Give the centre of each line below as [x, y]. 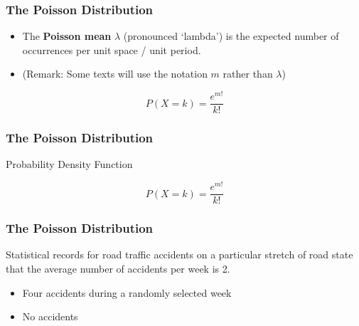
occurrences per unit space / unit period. [112, 49]
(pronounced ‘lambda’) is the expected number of [231, 36]
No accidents [50, 316]
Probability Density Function [69, 164]
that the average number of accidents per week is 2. [118, 268]
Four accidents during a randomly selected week [127, 292]
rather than [248, 74]
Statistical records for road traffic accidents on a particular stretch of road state [179, 254]
